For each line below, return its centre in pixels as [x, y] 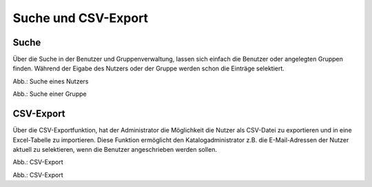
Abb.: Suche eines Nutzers [51, 81]
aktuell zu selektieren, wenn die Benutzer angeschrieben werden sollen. [115, 149]
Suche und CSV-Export [80, 18]
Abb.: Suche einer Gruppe [50, 94]
